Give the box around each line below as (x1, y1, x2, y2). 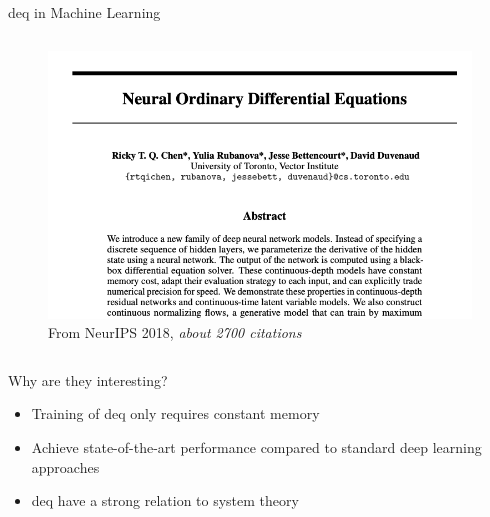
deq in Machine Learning (8, 2, 161, 22)
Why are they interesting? (8, 369, 168, 390)
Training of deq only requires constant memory (31, 403, 320, 424)
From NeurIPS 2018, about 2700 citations (48, 322, 302, 343)
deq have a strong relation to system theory (31, 490, 299, 511)
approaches (31, 456, 100, 477)
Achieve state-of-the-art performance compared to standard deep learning (31, 437, 482, 458)
